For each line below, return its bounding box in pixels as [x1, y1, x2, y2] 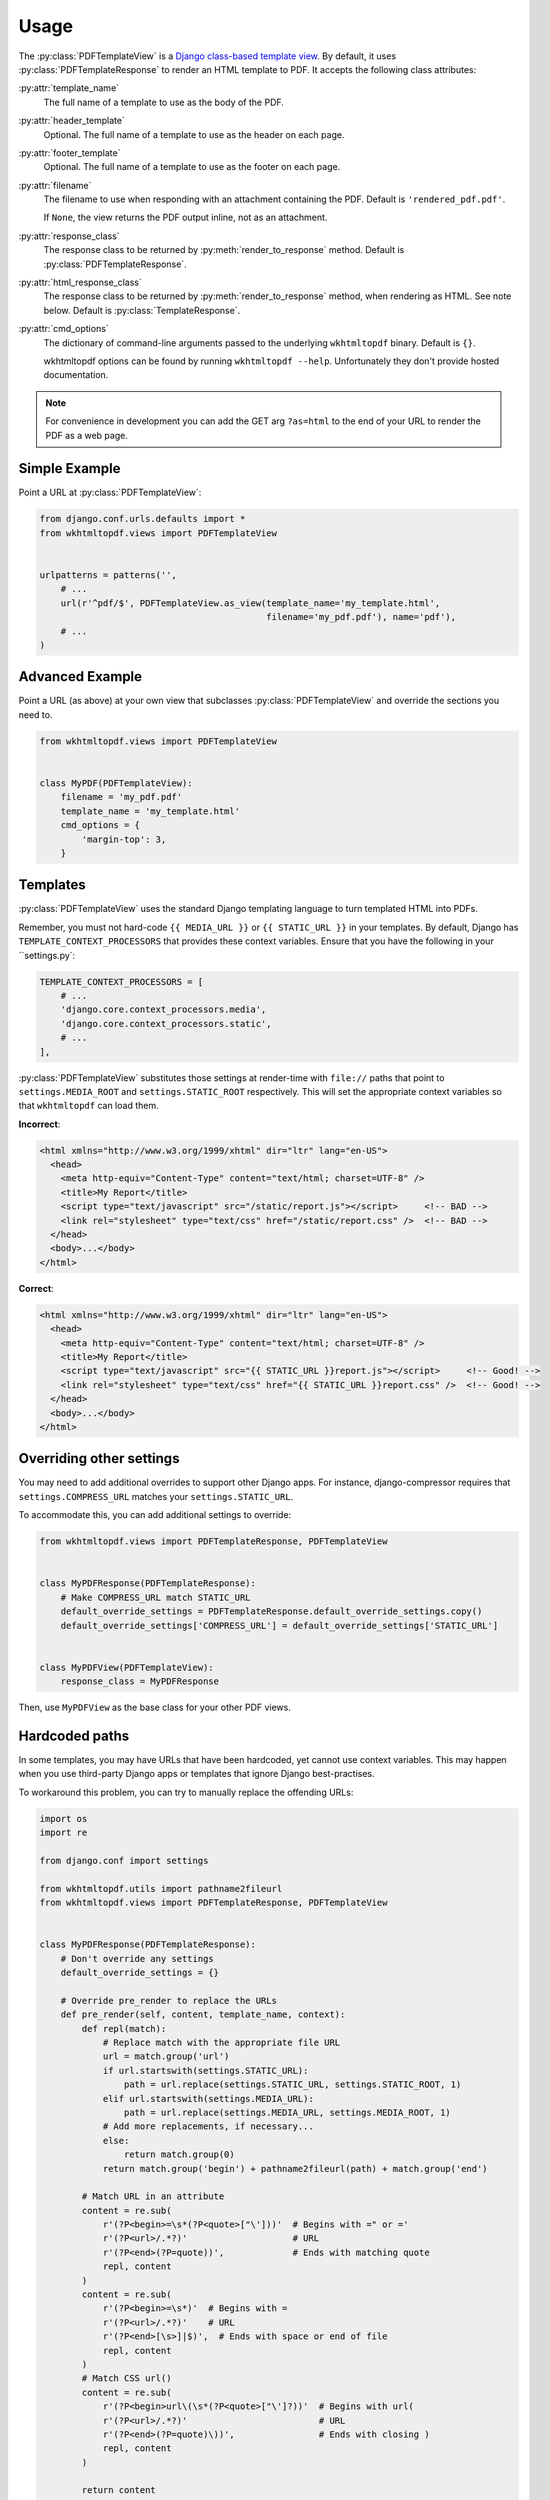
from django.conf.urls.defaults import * [39, 513, 246, 525]
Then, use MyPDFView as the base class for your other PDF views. [18, 1701, 292, 1714]
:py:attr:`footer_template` [18, 146, 121, 159]
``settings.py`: [18, 949, 76, 961]
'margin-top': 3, [81, 833, 167, 845]
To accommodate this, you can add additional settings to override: [18, 1509, 292, 1521]
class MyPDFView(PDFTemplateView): [39, 1661, 214, 1673]
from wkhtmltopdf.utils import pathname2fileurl [39, 1883, 283, 1894]
